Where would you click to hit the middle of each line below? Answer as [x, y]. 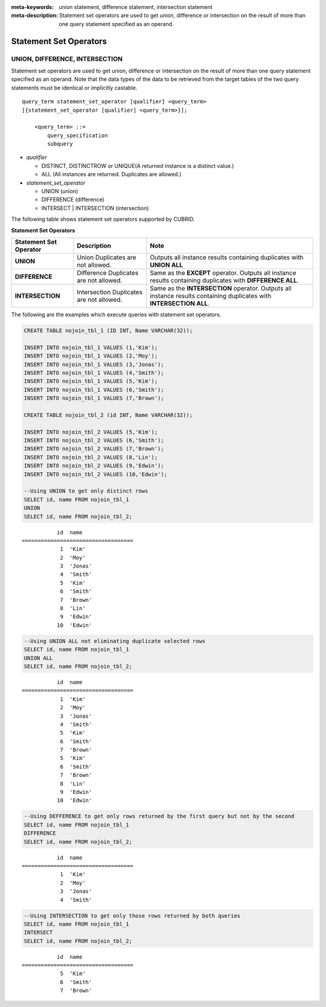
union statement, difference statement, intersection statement [136, 7]
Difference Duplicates [107, 273]
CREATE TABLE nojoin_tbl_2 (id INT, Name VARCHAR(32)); [108, 415]
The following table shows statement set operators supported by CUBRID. [103, 219]
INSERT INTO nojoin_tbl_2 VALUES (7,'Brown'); [94, 449]
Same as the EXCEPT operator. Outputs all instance [223, 273]
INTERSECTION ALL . [180, 303]
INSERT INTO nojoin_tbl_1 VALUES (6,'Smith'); [94, 390]
